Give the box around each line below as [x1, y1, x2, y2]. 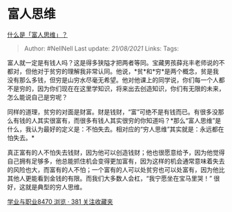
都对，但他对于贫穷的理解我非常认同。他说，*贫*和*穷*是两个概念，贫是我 [7, 67, 220, 75]
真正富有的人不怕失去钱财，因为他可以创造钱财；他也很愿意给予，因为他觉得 [7, 148, 225, 156]
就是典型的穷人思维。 [25, 182, 86, 191]
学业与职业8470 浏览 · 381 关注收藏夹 [7, 197, 114, 206]
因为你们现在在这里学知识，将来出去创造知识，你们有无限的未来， [37, 84, 225, 93]
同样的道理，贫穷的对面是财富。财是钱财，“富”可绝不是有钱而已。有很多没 [7, 108, 219, 116]
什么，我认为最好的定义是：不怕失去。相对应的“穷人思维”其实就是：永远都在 [7, 125, 224, 133]
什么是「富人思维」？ [7, 30, 68, 39]
